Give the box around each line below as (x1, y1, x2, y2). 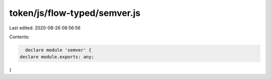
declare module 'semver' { (25, 47, 92, 53)
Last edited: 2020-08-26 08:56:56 (9, 25, 81, 31)
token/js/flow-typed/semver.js (9, 7, 141, 18)
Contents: (9, 34, 30, 40)
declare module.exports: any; (20, 54, 94, 60)
